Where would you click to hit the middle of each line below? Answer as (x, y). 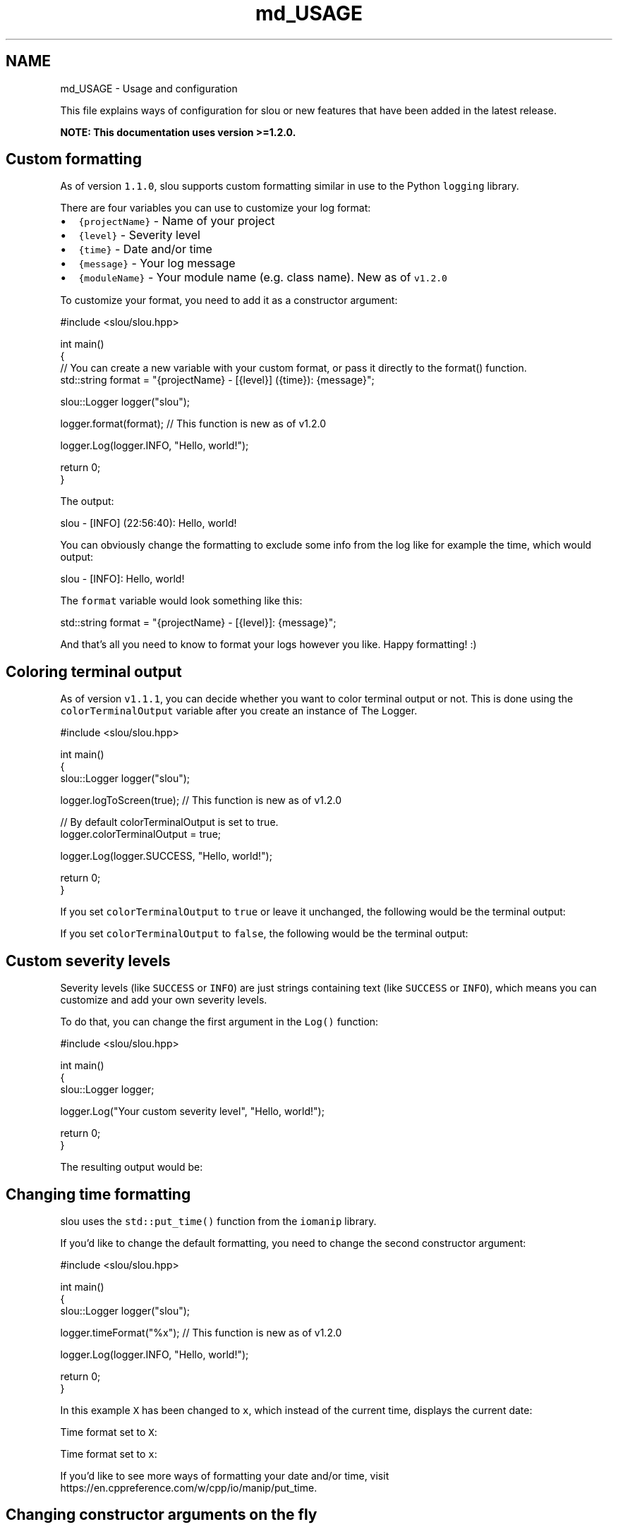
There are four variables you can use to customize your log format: (216, 208)
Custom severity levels (88, 961)
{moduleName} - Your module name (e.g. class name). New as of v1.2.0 (263, 278)
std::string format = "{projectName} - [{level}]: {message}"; (198, 623)
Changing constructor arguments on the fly (162, 1515)
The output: (87, 501)
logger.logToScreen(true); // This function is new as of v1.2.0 (201, 800)
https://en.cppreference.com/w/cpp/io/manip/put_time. (189, 1487)
